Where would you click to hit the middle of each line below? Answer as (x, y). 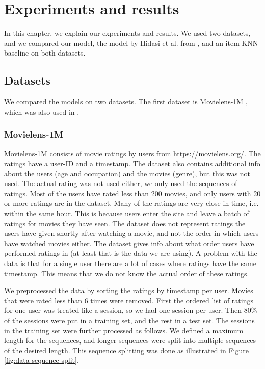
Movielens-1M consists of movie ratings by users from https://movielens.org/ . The (132, 153)
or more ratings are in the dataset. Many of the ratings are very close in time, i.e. (131, 203)
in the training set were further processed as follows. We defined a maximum (124, 330)
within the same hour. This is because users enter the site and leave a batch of (127, 213)
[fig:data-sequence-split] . (42, 360)
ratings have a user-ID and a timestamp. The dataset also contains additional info (132, 163)
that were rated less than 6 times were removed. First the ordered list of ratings (129, 300)
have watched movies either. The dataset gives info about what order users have (129, 243)
